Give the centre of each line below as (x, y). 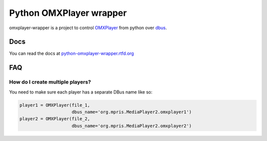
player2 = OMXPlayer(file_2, (55, 119)
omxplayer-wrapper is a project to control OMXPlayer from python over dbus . (88, 28)
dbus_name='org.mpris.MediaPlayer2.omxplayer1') (132, 112)
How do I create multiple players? (50, 82)
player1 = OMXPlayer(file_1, (55, 105)
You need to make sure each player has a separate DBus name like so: (81, 92)
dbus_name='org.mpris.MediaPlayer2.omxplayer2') (132, 126)
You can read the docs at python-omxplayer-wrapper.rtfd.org (72, 53)
